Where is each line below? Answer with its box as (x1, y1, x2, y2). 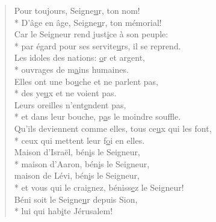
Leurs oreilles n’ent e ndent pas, (14, 98, 126, 111)
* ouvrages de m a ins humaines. (14, 63, 129, 75)
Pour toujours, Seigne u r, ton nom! (14, 4, 140, 16)
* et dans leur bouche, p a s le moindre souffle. (14, 110, 181, 123)
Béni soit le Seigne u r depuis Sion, (14, 193, 138, 205)
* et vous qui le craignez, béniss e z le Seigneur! (14, 180, 184, 193)
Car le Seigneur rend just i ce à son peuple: (14, 28, 168, 40)
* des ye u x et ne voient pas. (14, 87, 117, 99)
